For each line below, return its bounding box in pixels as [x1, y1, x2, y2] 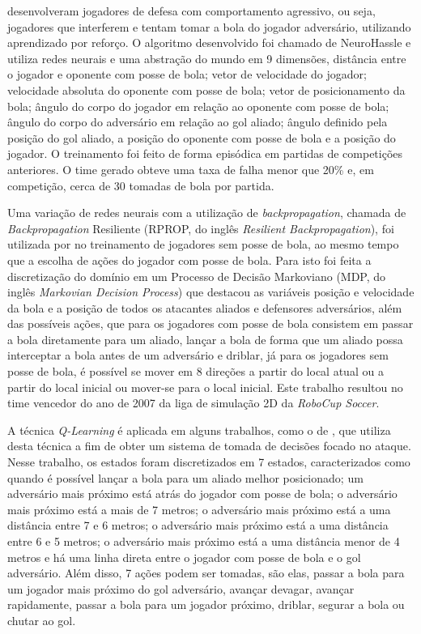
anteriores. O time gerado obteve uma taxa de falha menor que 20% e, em [7, 160, 374, 177]
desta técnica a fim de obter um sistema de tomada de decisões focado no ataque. [7, 437, 411, 454]
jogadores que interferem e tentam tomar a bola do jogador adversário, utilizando [7, 18, 411, 35]
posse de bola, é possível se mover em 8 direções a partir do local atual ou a [7, 363, 384, 380]
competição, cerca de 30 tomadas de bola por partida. [7, 177, 274, 194]
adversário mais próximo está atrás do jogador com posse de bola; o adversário [7, 485, 398, 502]
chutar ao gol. [7, 611, 76, 628]
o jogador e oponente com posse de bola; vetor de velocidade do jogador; [7, 66, 367, 83]
